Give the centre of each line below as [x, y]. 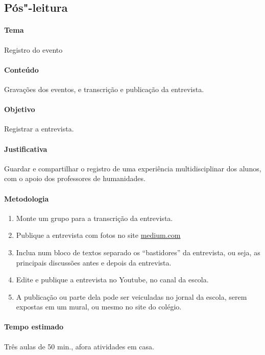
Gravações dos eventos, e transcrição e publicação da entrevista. [104, 89]
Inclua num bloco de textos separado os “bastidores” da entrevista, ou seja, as [138, 252]
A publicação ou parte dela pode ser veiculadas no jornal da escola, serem [131, 296]
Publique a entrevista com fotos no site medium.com [98, 235]
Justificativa [26, 149]
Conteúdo [21, 69]
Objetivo [20, 109]
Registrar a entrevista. [39, 129]
